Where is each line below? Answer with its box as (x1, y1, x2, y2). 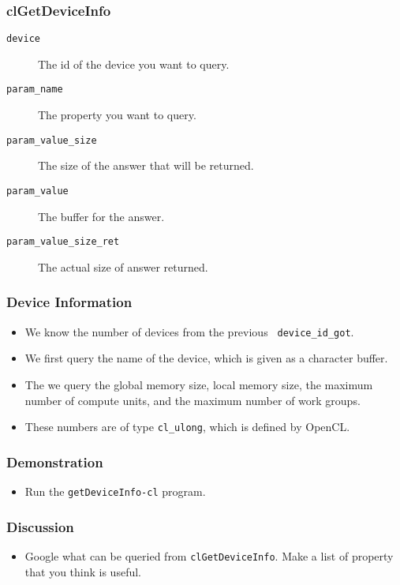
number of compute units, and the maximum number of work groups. (24, 392, 361, 408)
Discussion (6, 516, 74, 536)
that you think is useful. (24, 563, 141, 579)
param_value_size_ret (6, 236, 120, 248)
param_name (6, 84, 63, 96)
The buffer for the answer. (38, 208, 165, 224)
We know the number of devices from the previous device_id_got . (24, 323, 354, 339)
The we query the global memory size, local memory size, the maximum (24, 376, 373, 392)
